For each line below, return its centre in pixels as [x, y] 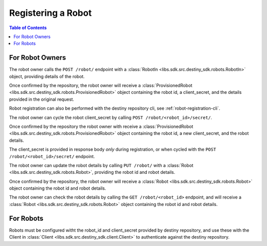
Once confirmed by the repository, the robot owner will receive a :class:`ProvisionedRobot [101, 85]
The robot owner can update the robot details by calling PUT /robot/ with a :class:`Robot [101, 165]
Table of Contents [28, 28]
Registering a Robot [50, 13]
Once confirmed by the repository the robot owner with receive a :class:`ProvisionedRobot [101, 126]
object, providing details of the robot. [47, 76]
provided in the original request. [42, 99]
